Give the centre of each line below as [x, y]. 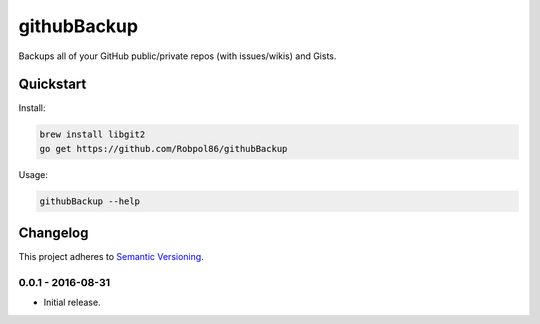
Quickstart [52, 84]
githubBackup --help [89, 201]
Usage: [33, 174]
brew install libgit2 [92, 134]
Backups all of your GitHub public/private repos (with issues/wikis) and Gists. [177, 56]
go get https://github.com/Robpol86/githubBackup [163, 148]
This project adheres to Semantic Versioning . [111, 257]
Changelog [53, 233]
